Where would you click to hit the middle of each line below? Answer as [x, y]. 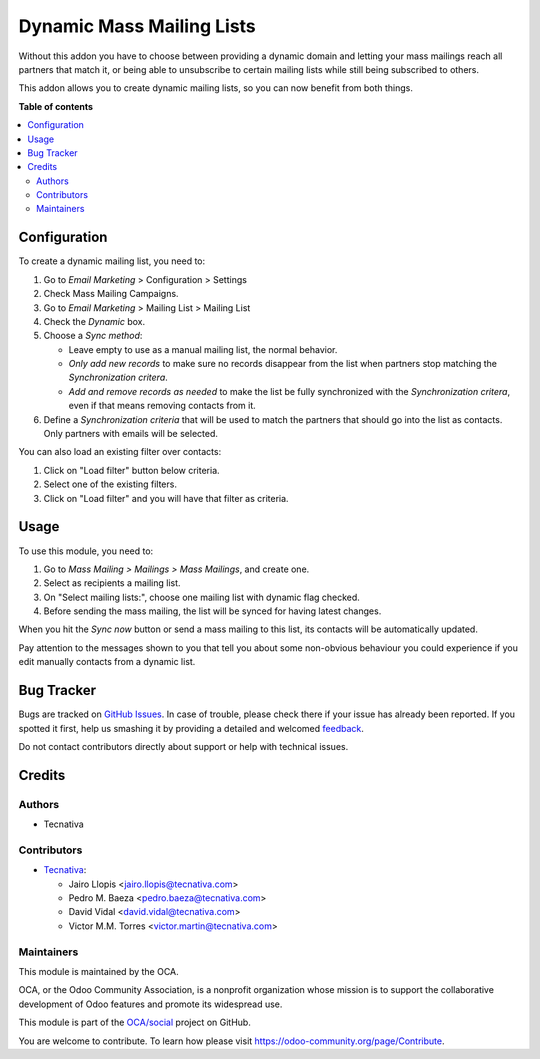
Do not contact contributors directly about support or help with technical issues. [183, 746]
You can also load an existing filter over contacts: [120, 452]
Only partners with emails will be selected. [131, 434]
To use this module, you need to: [86, 551]
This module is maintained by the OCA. [98, 971]
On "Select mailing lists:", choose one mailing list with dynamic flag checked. [201, 597]
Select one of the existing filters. [110, 484]
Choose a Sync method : [93, 336]
